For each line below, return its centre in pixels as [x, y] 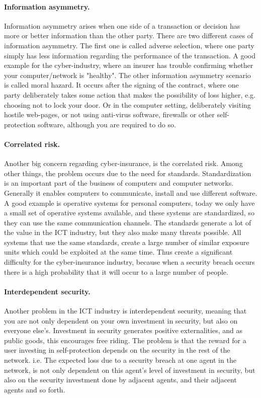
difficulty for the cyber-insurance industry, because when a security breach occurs [129, 262]
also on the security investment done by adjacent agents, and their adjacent [120, 380]
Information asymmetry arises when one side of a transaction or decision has [122, 25]
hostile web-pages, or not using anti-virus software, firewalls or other [109, 114]
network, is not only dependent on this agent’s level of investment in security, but [130, 370]
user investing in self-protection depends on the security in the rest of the [117, 350]
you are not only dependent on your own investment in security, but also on [121, 320]
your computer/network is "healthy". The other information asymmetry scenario [127, 75]
